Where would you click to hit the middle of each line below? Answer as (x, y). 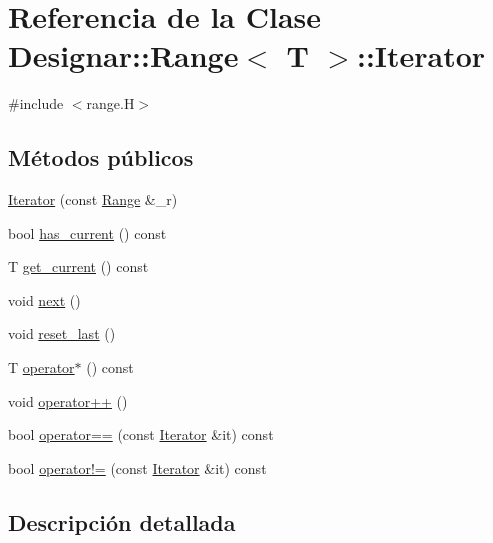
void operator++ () (68, 400)
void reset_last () (62, 333)
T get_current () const (78, 266)
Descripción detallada (122, 521)
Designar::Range (123, 55)
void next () (44, 299)
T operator (41, 367)
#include (36, 103)
